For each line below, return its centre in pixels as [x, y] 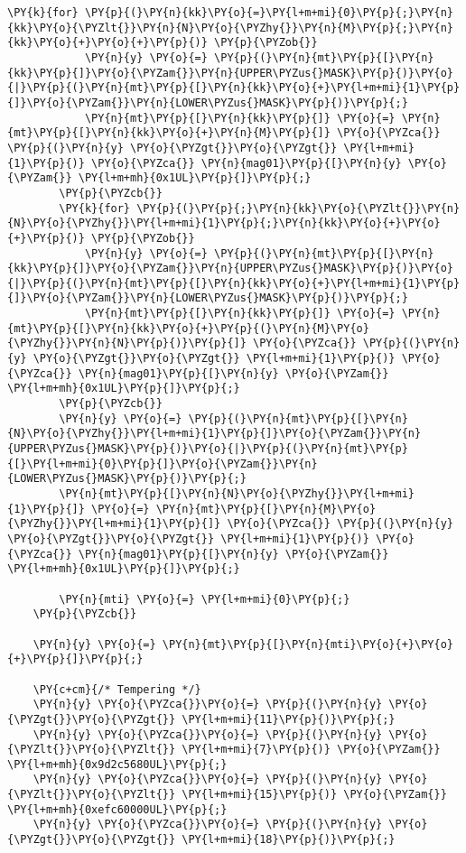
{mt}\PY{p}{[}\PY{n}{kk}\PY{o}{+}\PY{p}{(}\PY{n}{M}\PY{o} [188, 328]
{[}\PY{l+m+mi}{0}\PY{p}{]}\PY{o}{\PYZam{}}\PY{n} [163, 464]
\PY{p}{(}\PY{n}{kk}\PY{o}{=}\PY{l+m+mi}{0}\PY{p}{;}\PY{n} [269, 13]
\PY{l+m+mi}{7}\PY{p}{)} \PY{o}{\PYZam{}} [311, 750]
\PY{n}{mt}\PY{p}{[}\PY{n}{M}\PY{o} [266, 509]
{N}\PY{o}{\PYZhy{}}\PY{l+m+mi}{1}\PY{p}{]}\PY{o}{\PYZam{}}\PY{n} [214, 434]
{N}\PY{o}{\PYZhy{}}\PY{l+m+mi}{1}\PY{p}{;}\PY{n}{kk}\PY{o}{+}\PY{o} [224, 223]
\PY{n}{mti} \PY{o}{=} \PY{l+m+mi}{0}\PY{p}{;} [205, 599]
